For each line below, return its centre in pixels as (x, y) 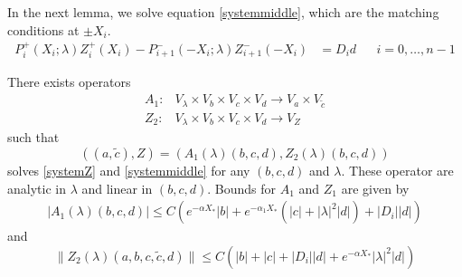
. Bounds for (242, 188)
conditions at (43, 29)
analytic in (37, 188)
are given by (375, 188)
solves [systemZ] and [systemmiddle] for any (129, 170)
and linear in (117, 188)
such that (33, 137)
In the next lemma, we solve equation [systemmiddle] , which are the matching (223, 12)
